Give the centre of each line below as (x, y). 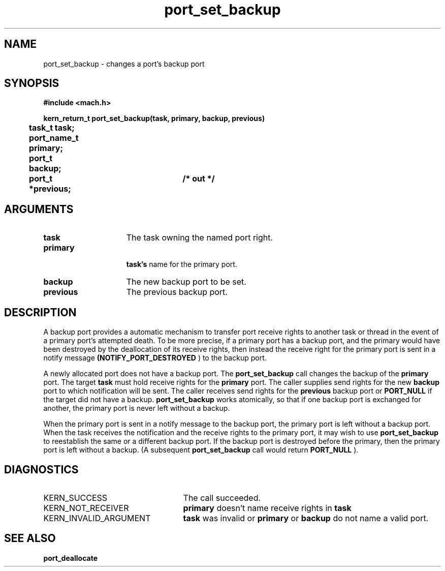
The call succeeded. (222, 498)
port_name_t (54, 138)
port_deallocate (71, 558)
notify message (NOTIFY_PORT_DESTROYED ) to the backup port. (155, 358)
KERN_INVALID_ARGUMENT (97, 518)
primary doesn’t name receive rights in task (267, 508)
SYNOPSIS (32, 83)
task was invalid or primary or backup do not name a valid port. (306, 518)
